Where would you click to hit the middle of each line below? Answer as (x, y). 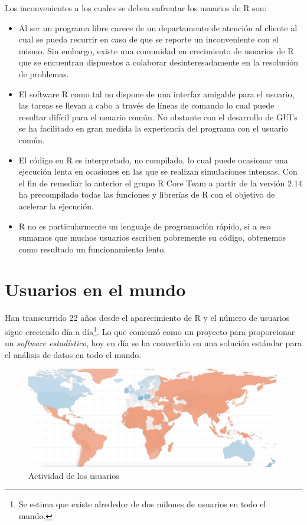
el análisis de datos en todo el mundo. (73, 354)
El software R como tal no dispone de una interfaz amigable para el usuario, (156, 93)
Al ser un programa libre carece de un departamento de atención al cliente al (158, 27)
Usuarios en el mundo (95, 289)
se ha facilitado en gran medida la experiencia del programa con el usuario (153, 128)
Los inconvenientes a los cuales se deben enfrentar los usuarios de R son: (136, 8)
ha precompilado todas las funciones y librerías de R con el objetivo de (147, 194)
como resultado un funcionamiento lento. (92, 249)
